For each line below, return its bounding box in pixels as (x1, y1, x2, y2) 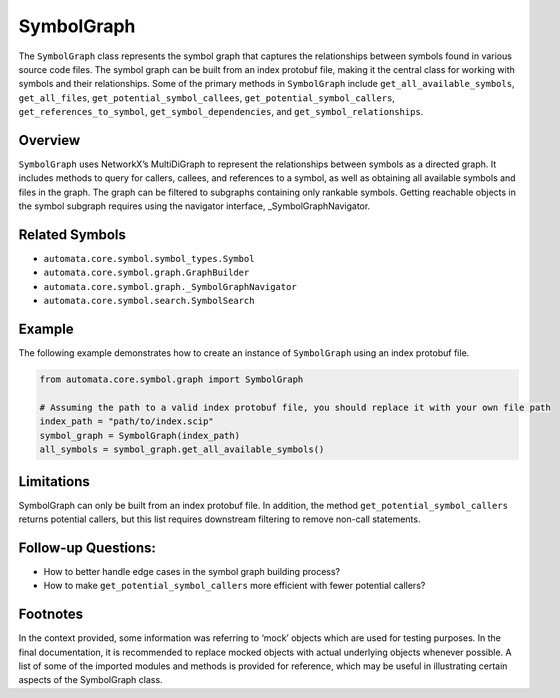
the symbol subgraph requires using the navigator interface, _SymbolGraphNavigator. (18, 200, 371, 212)
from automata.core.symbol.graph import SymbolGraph (39, 374, 304, 385)
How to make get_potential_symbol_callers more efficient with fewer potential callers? (43, 580, 426, 592)
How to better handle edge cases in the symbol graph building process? (43, 565, 340, 577)
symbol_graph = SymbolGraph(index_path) (39, 430, 240, 441)
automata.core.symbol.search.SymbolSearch (43, 295, 255, 307)
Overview (18, 131, 81, 149)
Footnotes (18, 606, 84, 623)
